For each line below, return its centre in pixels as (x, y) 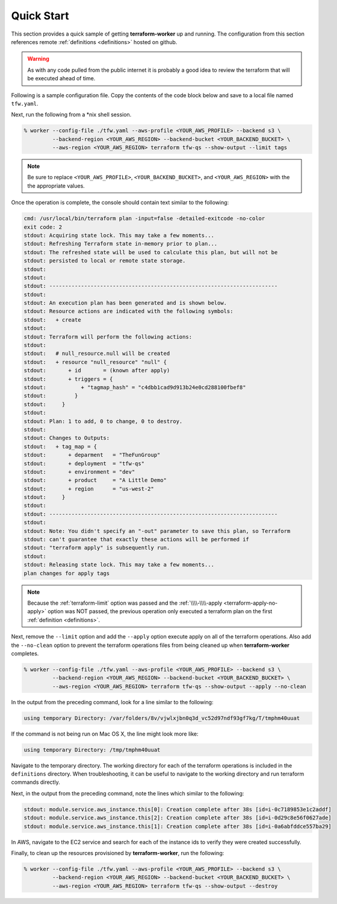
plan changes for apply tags (67, 573)
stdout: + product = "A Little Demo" (95, 480)
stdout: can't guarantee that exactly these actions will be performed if (137, 540)
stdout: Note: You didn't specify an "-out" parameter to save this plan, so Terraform (157, 531)
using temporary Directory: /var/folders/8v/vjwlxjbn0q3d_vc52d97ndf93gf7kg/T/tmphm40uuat (162, 718)
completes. (25, 653)
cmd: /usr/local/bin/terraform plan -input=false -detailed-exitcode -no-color (144, 218)
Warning (38, 59)
